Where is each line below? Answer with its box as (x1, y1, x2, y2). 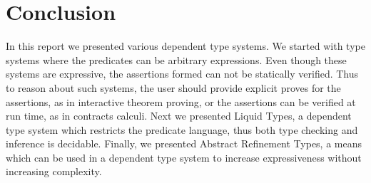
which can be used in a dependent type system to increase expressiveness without (6, 150, 362, 164)
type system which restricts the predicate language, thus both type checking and (6, 122, 358, 137)
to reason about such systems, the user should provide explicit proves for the (6, 80, 341, 95)
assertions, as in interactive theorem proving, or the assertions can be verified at (6, 94, 356, 109)
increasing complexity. (6, 164, 102, 179)
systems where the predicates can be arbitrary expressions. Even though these (6, 52, 347, 67)
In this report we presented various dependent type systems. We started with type (6, 38, 365, 53)
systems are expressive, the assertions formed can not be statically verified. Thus (6, 66, 359, 81)
